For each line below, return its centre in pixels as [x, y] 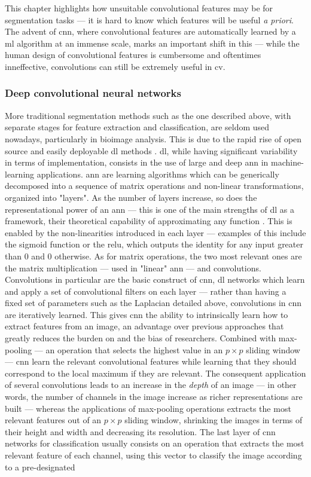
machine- [287, 162]
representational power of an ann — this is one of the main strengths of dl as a [150, 209]
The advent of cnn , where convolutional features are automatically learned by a [150, 31]
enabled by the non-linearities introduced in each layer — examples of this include [155, 232]
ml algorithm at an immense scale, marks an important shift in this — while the [152, 43]
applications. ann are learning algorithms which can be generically [158, 174]
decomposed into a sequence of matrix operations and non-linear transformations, [154, 186]
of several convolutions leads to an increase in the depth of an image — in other [151, 385]
